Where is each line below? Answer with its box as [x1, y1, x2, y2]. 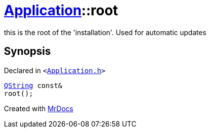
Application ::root [4, 2, 118, 19]
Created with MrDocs [4, 104, 74, 113]
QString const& [4, 81, 63, 89]
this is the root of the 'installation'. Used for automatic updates [4, 28, 207, 37]
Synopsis [4, 45, 51, 58]
